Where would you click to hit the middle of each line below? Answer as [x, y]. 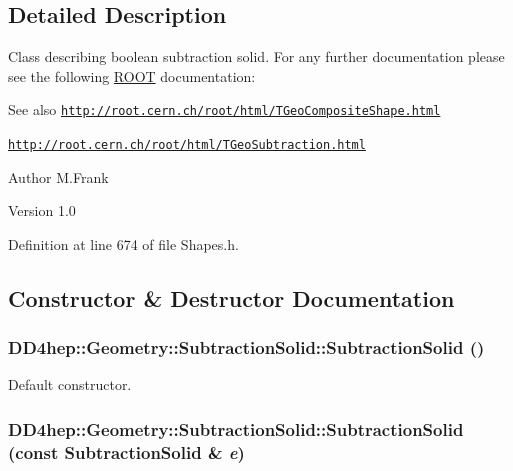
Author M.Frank [58, 176]
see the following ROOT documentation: [132, 75]
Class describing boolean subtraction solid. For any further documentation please [256, 56]
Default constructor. [70, 384]
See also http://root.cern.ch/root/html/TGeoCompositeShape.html [224, 109]
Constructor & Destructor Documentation [231, 297]
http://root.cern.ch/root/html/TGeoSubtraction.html [187, 145]
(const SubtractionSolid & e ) [126, 451]
